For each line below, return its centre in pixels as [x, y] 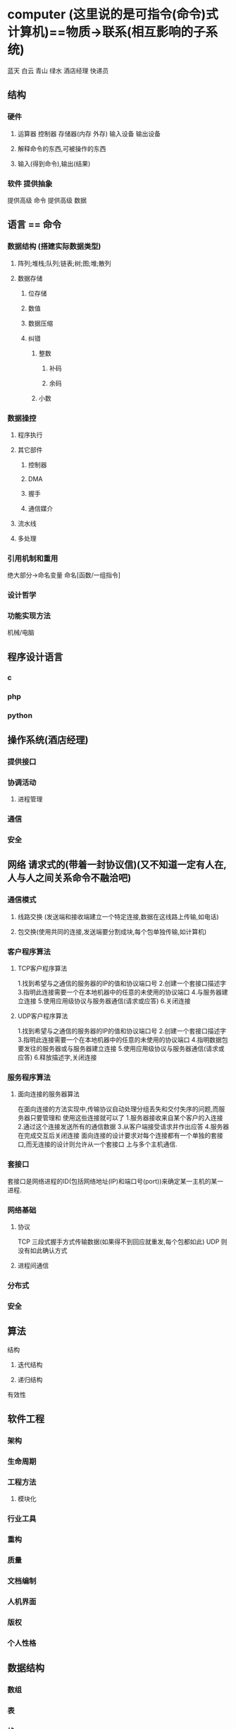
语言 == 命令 [35, 225]
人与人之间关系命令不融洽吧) [69, 878]
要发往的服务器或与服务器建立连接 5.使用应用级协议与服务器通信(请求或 [121, 1049]
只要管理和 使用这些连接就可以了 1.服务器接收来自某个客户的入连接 [126, 1118]
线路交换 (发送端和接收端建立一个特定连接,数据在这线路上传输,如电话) [118, 916]
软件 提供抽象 [30, 183]
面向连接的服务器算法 [48, 1094]
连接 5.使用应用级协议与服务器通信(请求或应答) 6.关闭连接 [107, 1001]
